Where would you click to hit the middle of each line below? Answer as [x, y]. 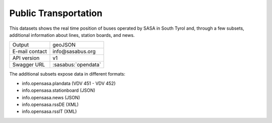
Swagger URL [29, 65]
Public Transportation [56, 13]
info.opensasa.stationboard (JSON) [59, 90]
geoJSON [64, 45]
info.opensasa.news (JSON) [51, 97]
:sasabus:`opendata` [77, 65]
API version [26, 58]
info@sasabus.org [74, 51]
